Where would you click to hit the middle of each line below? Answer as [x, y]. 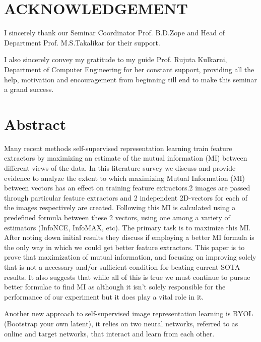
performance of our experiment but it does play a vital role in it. [104, 296]
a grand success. [29, 89]
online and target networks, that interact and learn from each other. [109, 333]
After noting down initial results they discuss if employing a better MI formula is [129, 237]
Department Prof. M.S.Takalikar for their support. [82, 42]
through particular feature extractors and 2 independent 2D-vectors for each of [126, 197]
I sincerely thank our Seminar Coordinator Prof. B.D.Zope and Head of [115, 33]
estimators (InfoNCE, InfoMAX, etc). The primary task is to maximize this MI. [127, 227]
